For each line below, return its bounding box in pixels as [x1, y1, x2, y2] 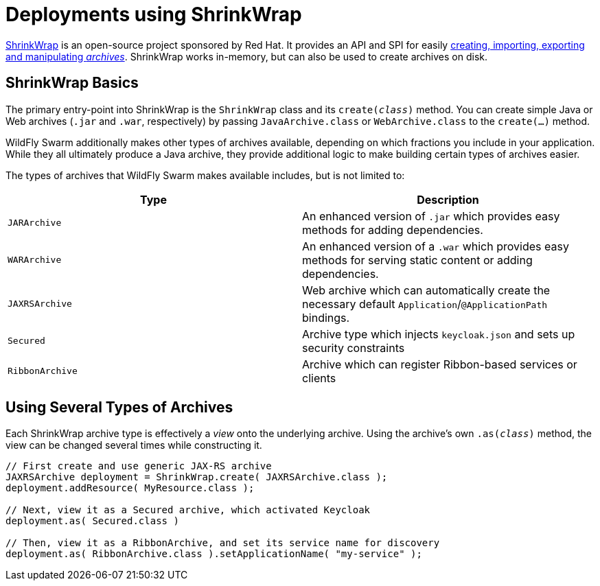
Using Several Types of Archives [5, 399, 233, 417]
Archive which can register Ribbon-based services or [302, 357, 577, 371]
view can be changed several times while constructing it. [5, 439, 262, 452]
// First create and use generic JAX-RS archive [5, 460, 272, 472]
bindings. [302, 310, 350, 325]
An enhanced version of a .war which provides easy [302, 239, 569, 253]
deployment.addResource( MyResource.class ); [5, 482, 255, 494]
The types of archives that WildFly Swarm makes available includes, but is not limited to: [5, 169, 405, 181]
